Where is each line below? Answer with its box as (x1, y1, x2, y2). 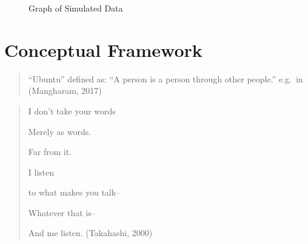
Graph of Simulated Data (28, 2, 123, 14)
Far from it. (28, 145, 72, 158)
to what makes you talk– (28, 186, 121, 199)
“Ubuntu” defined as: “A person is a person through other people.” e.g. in (28, 72, 303, 85)
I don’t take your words (28, 104, 116, 117)
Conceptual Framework (4, 37, 203, 62)
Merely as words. (28, 125, 92, 137)
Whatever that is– (28, 206, 96, 219)
